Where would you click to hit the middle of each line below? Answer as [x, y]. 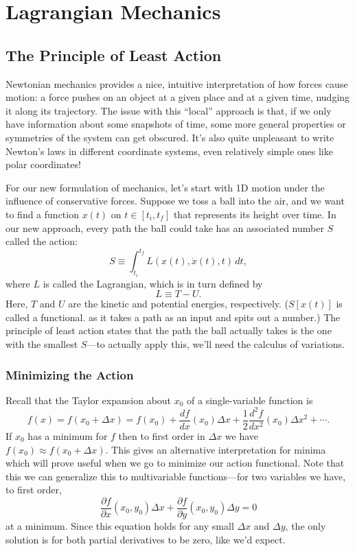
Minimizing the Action [70, 374]
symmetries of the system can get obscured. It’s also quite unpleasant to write [170, 137]
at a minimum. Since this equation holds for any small [120, 526]
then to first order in [162, 435]
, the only [306, 526]
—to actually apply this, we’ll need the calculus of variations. [216, 344]
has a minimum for [68, 435]
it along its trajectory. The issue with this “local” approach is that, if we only [169, 110]
